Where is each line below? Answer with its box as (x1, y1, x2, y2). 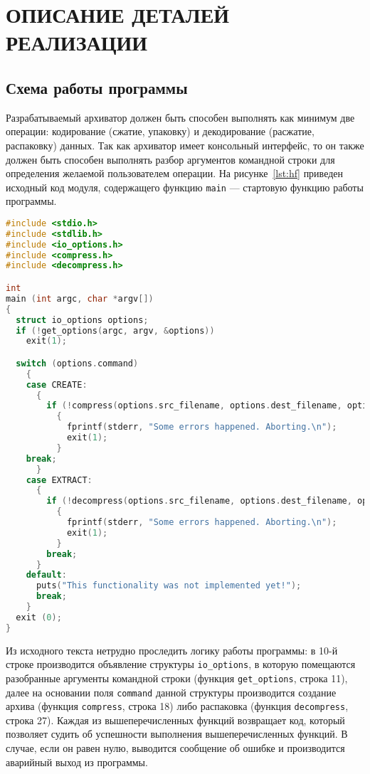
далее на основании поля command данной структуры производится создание (6, 684, 337, 699)
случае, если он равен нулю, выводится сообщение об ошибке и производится (6, 741, 345, 756)
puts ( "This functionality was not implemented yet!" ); (36, 580, 302, 591)
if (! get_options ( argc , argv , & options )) (16, 325, 215, 336)
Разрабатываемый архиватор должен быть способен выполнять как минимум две (6, 110, 355, 124)
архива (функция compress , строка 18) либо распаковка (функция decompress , (6, 699, 349, 714)
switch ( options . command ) (16, 358, 139, 369)
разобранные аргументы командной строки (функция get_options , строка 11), (6, 670, 348, 685)
